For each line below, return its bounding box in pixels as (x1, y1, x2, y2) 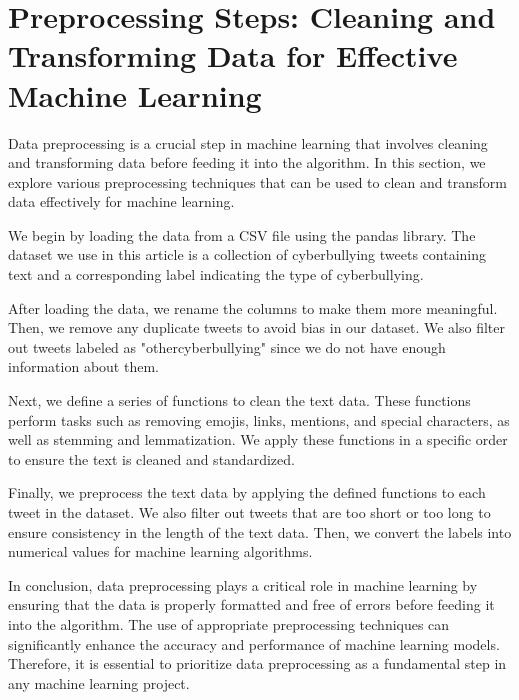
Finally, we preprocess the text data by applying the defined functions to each (8, 482, 486, 503)
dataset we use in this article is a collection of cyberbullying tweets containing (8, 244, 486, 265)
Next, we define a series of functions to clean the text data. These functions (8, 390, 471, 411)
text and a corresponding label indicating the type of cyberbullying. (8, 264, 424, 285)
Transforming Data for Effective (8, 35, 458, 76)
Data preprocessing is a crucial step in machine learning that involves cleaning (8, 132, 488, 153)
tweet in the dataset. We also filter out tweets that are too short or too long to (8, 502, 491, 522)
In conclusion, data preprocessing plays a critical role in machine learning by (8, 574, 478, 595)
